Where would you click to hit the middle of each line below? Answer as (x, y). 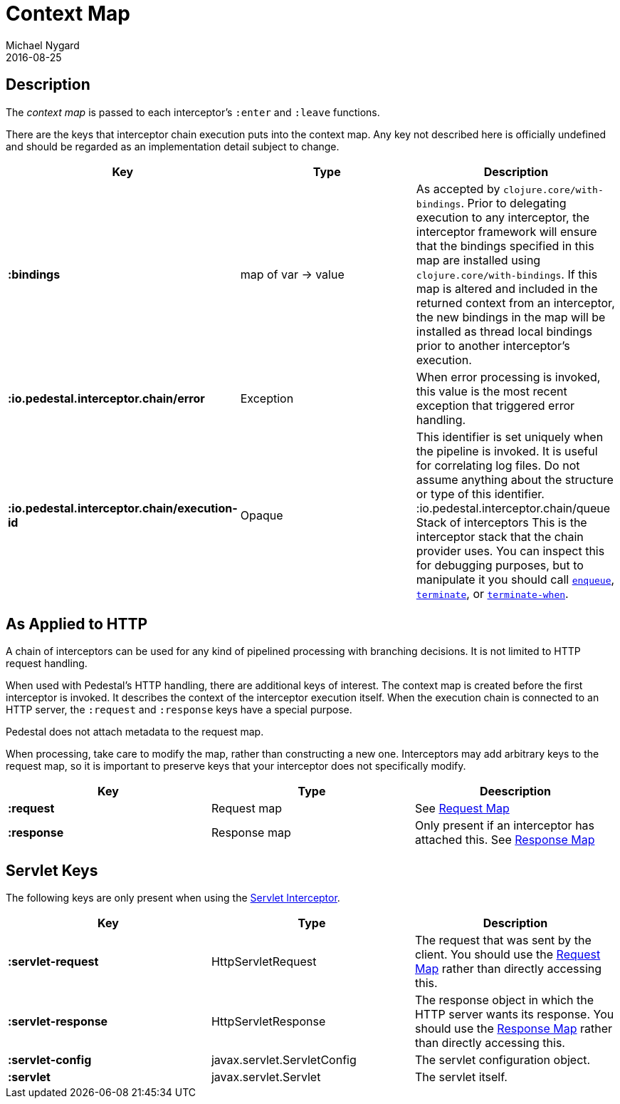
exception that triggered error (495, 405)
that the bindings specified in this (505, 246)
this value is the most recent (492, 391)
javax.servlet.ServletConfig (284, 1060)
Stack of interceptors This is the (501, 522)
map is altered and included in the (507, 288)
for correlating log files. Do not (498, 465)
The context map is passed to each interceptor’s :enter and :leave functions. (193, 112)
